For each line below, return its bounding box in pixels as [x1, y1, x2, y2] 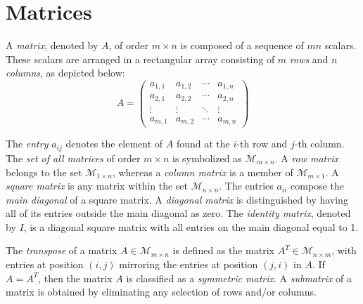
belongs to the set [6, 164, 82, 179]
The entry [6, 136, 49, 151]
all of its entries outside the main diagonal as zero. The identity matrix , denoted [6, 206, 351, 220]
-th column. [294, 136, 345, 151]
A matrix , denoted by [6, 38, 98, 53]
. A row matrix [274, 150, 338, 165]
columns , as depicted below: [6, 65, 125, 80]
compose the [291, 178, 344, 193]
